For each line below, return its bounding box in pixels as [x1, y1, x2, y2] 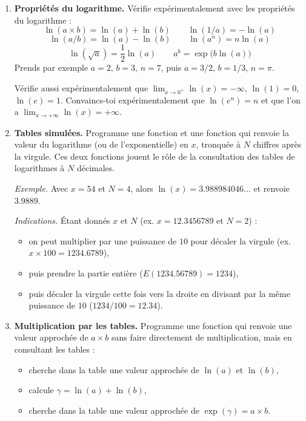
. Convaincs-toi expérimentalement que [60, 93, 205, 106]
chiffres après [253, 138, 302, 151]
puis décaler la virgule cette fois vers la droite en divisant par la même [28, 287, 290, 299]
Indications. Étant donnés [14, 214, 110, 227]
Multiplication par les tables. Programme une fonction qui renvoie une [14, 319, 292, 331]
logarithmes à [14, 162, 65, 174]
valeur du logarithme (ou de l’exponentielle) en [14, 138, 188, 151]
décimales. [76, 162, 115, 174]
